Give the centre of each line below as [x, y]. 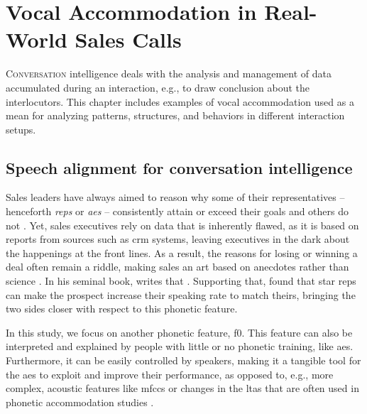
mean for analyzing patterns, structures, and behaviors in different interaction [175, 115]
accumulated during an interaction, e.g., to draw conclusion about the [158, 87]
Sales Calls [128, 39]
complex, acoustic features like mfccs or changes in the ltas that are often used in [182, 388]
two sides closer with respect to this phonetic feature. [122, 309]
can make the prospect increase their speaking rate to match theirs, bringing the [181, 294]
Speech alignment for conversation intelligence [179, 167]
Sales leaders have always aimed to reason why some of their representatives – [175, 197]
